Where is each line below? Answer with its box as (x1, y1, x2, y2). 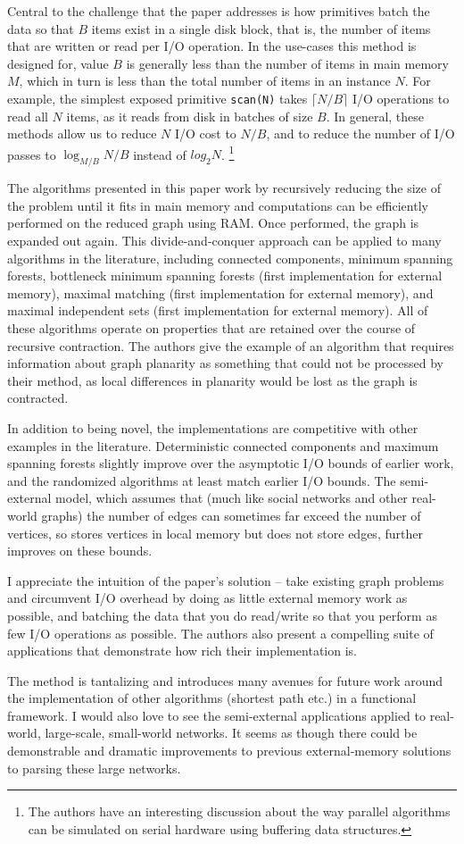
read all (7, 106, 48, 125)
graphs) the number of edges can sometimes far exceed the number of (41, 506, 421, 524)
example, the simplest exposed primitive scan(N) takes (7, 88, 308, 107)
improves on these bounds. (7, 541, 153, 560)
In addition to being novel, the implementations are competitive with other (7, 418, 418, 437)
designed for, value (7, 54, 109, 72)
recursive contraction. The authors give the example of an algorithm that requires (7, 336, 454, 355)
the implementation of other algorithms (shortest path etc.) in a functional (7, 689, 417, 707)
